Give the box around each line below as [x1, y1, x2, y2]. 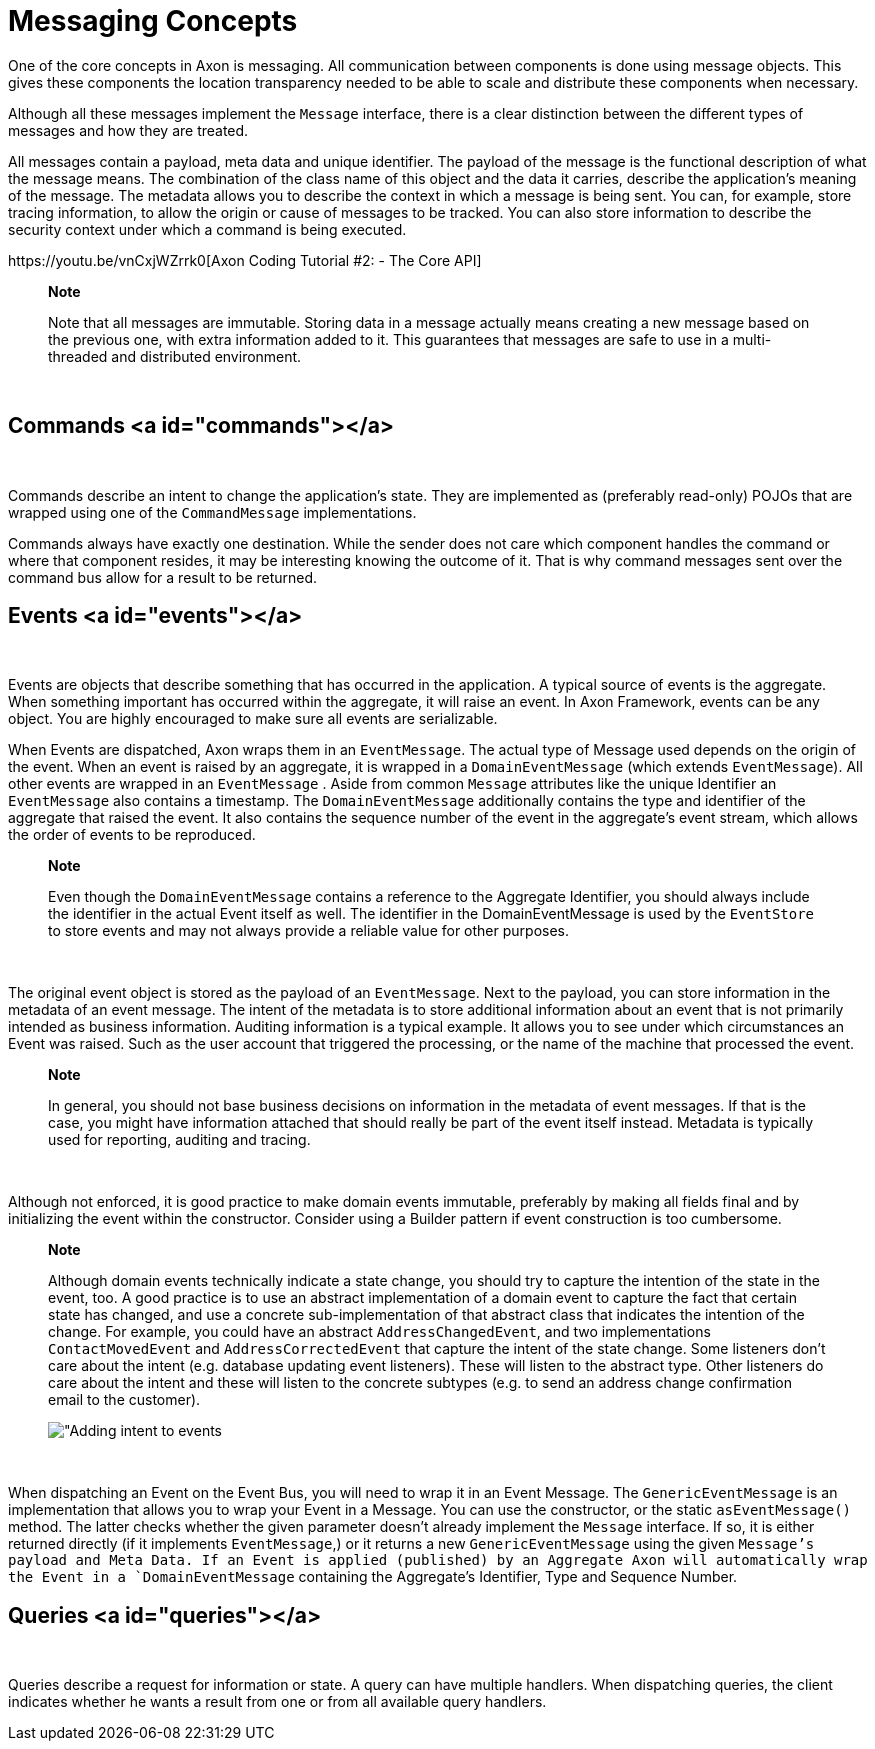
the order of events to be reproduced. [8, 826, 256, 844]
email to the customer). [48, 1391, 201, 1409]
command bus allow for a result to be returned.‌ [8, 568, 318, 586]
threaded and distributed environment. [48, 347, 302, 365]
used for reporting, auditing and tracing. [48, 1131, 311, 1149]
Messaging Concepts [8, 4, 298, 38]
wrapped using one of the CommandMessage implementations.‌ [8, 503, 417, 521]
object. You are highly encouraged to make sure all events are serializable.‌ [8, 710, 498, 728]
